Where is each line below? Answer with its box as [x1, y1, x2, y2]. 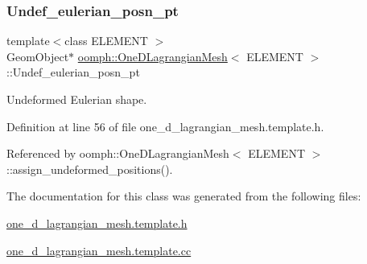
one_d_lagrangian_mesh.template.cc [6, 241, 192, 258]
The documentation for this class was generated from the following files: [6, 188, 361, 204]
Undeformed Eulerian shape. [6, 91, 147, 107]
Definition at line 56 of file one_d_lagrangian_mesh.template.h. [6, 118, 324, 134]
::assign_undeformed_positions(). [6, 160, 173, 177]
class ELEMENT [64, 32, 148, 49]
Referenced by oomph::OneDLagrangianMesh [6, 145, 229, 162]
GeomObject [6, 47, 69, 64]
